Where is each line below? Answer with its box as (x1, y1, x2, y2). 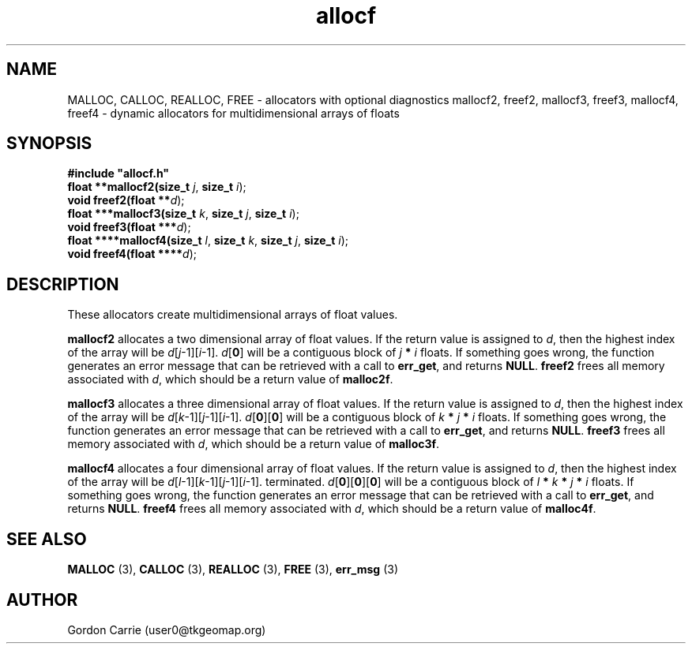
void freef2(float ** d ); (67, 193, 185, 207)
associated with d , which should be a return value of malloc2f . (67, 372, 393, 387)
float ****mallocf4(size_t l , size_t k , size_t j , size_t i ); (67, 233, 349, 248)
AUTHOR (6, 589, 78, 610)
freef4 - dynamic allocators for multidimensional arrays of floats (67, 106, 400, 120)
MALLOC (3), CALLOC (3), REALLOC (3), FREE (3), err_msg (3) (67, 562, 399, 577)
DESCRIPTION (6, 274, 119, 294)
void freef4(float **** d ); (67, 247, 197, 261)
